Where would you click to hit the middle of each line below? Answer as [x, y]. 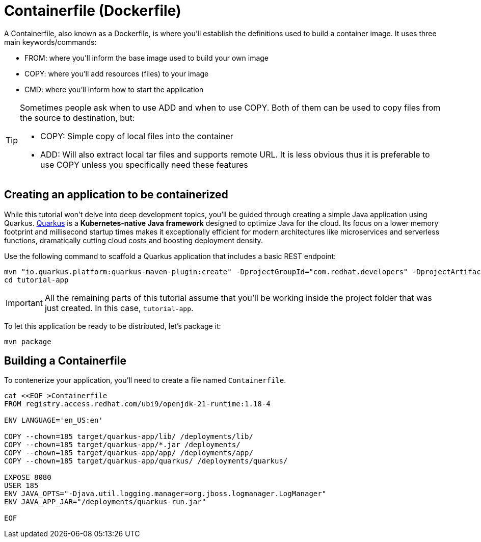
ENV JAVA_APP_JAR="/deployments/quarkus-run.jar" [105, 502]
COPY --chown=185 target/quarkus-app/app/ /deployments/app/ [129, 453]
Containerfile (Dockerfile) [93, 11]
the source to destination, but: [77, 118]
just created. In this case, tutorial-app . [119, 308]
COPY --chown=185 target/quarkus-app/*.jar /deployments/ [122, 445]
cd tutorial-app [36, 280]
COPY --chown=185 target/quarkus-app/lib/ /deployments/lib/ [129, 437]
